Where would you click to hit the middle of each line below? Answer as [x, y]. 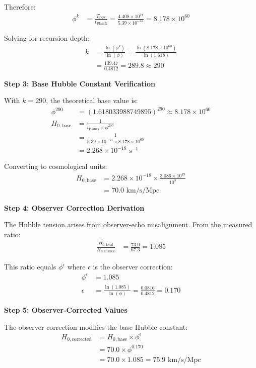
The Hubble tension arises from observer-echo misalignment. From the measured [128, 224]
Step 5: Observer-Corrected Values [66, 310]
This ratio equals [30, 267]
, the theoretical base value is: [92, 100]
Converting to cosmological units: [56, 166]
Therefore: [20, 7]
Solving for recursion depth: [47, 37]
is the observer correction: [133, 267]
